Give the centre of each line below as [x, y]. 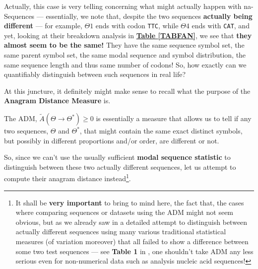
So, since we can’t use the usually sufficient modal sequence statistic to [117, 157]
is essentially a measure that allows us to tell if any [174, 118]
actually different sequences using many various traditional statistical [121, 232]
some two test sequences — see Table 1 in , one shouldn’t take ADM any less [134, 251]
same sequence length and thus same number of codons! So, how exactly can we [125, 64]
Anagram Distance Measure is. [57, 101]
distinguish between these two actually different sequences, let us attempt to [120, 167]
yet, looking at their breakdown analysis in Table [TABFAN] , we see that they [128, 35]
